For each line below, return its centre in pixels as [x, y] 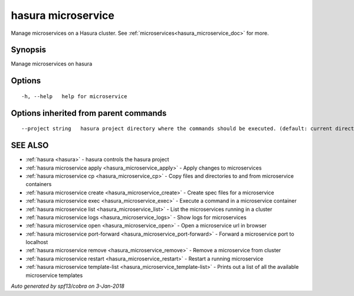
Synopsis [29, 50]
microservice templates [54, 275]
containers [39, 184]
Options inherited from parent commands [89, 113]
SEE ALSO [30, 146]
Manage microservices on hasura [52, 64]
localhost [37, 242]
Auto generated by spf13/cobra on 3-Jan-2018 [68, 286]
